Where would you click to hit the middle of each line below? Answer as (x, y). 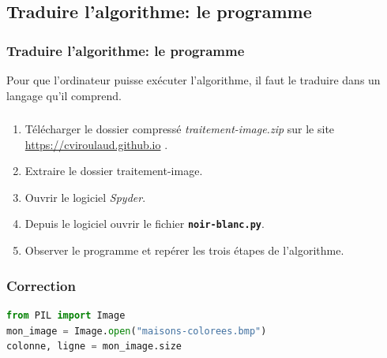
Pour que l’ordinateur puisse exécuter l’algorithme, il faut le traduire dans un (193, 80)
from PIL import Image (66, 315)
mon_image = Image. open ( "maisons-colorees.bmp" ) (137, 331)
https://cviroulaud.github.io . (96, 144)
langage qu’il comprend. (64, 95)
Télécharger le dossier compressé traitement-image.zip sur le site (180, 129)
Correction (41, 285)
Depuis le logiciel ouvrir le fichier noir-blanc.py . (145, 224)
